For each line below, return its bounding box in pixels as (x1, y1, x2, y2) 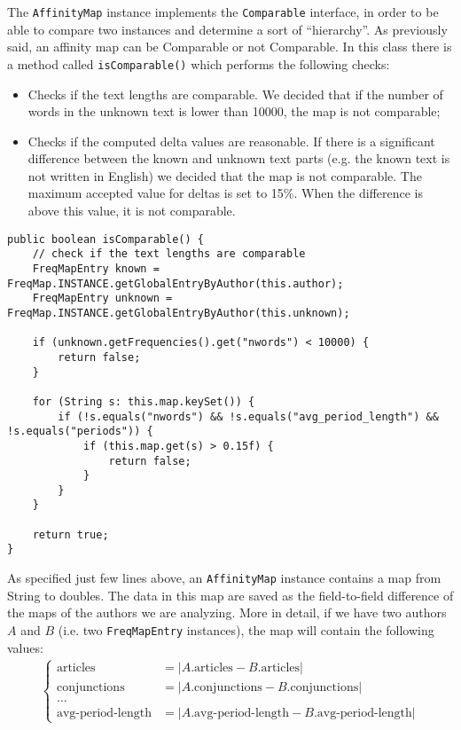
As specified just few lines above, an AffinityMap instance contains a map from (7, 569, 441, 587)
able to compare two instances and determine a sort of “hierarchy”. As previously (7, 20, 448, 38)
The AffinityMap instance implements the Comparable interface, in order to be (7, 3, 439, 20)
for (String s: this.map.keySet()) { (32, 395, 255, 408)
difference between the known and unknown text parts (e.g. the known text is (27, 149, 450, 168)
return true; (32, 528, 109, 541)
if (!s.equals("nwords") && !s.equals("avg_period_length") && (58, 410, 439, 423)
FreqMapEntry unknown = (32, 292, 173, 305)
